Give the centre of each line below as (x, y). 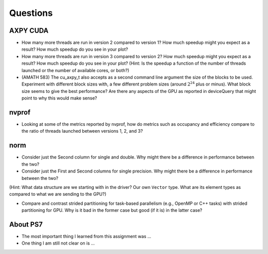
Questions (31, 13)
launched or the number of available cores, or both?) (75, 70)
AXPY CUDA (29, 31)
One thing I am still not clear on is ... (58, 243)
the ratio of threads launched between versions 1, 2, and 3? (82, 131)
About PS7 (26, 224)
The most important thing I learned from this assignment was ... (86, 237)
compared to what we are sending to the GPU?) (58, 194)
